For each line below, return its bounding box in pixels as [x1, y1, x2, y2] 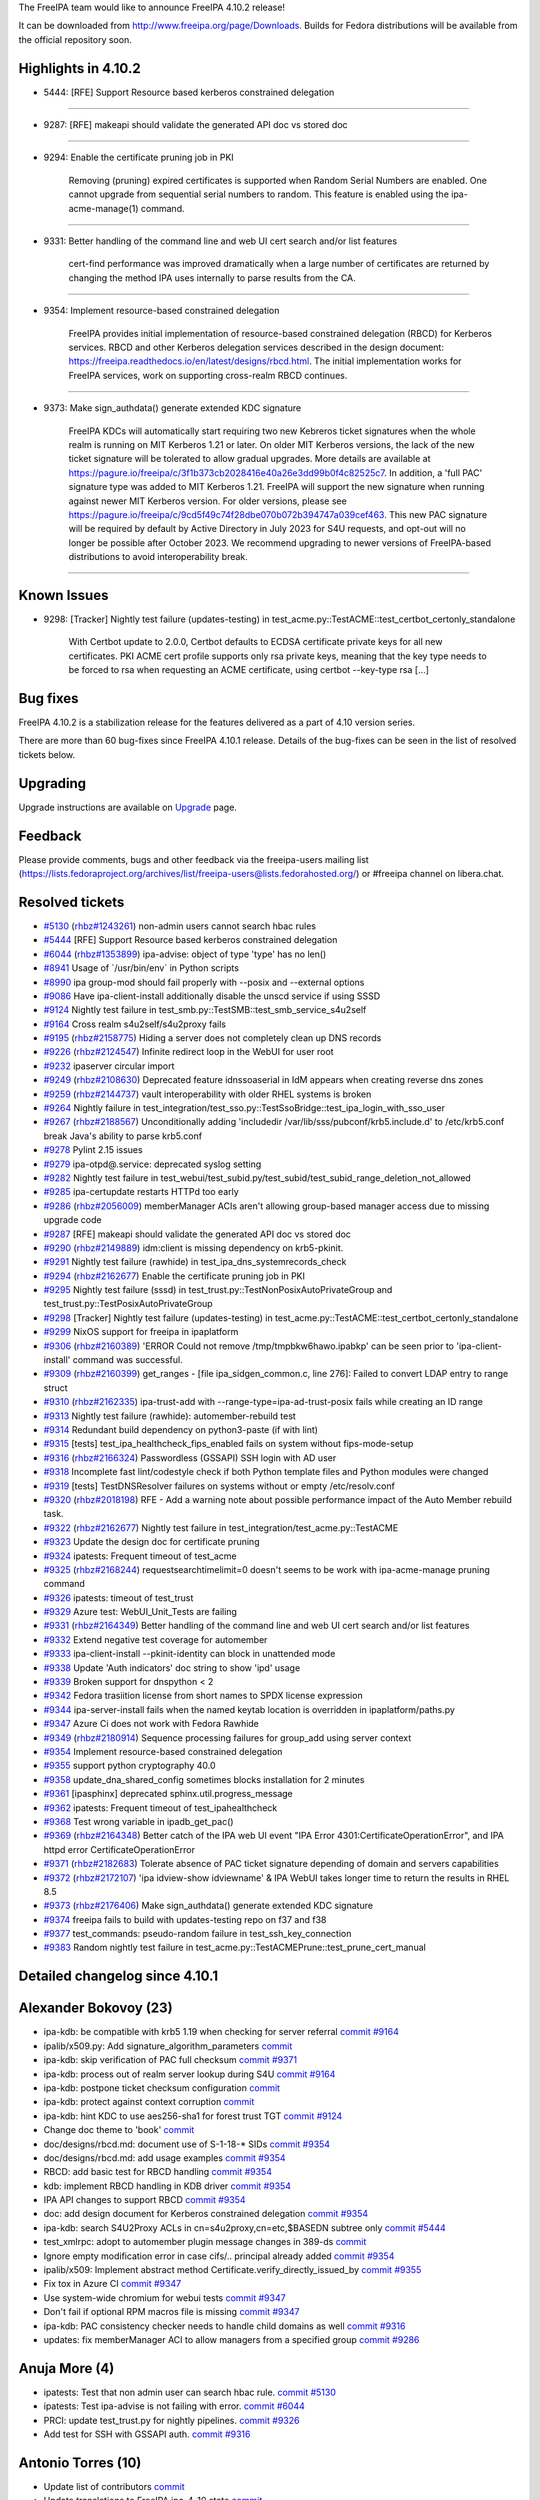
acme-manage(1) [68, 202, 139, 214]
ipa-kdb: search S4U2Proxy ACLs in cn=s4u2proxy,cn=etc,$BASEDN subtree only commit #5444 [43, 2221, 446, 2234]
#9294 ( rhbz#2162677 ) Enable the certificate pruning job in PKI [43, 1270, 305, 1282]
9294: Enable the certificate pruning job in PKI [43, 151, 234, 164]
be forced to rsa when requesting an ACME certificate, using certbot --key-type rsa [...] [68, 664, 430, 676]
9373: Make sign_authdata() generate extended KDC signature [43, 402, 302, 414]
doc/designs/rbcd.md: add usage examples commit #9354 [43, 2151, 286, 2164]
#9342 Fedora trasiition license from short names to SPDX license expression [43, 1690, 364, 1702]
